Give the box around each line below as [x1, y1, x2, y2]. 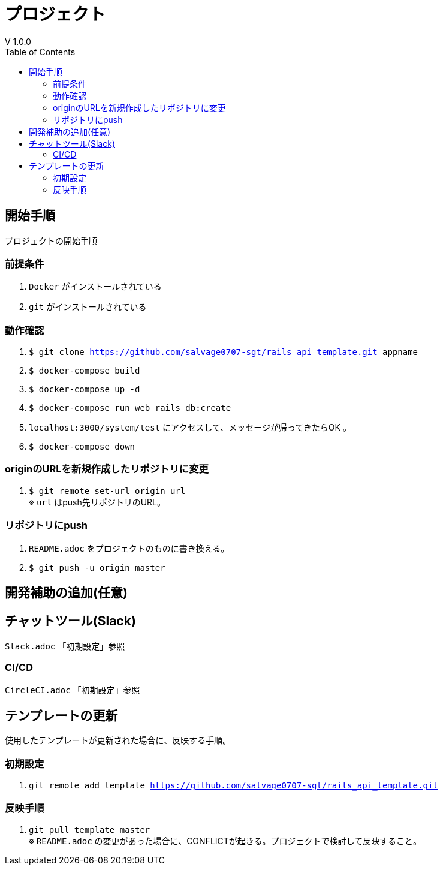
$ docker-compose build [29, 366, 140, 376]
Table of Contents [5, 46, 76, 57]
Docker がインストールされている [29, 281, 162, 292]
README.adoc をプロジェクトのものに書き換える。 [29, 543, 230, 553]
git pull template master [29, 824, 150, 835]
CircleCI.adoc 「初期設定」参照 [5, 684, 140, 695]
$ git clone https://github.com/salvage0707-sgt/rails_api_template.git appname [29, 347, 418, 357]
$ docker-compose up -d [29, 384, 140, 395]
